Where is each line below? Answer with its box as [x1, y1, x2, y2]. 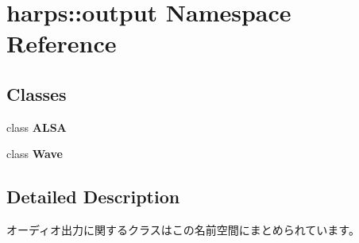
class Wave [6, 145, 63, 162]
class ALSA [6, 118, 67, 135]
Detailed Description [6, 184, 180, 209]
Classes [6, 81, 67, 106]
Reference [6, 27, 117, 60]
